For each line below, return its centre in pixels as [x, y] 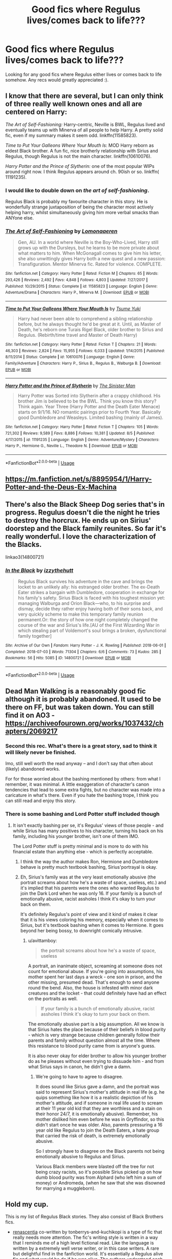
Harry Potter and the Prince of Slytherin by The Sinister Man [70, 386]
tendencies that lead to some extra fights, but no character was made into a [85, 790]
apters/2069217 [31, 731]
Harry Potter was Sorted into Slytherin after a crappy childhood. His [89, 396]
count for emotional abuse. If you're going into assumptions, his [95, 971]
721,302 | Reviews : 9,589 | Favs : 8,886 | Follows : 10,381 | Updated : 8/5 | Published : [80, 433]
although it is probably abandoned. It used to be [83, 699]
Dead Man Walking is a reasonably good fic [76, 691]
